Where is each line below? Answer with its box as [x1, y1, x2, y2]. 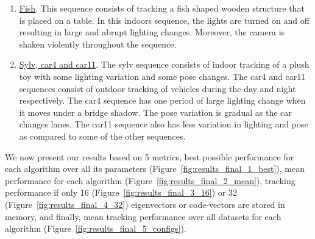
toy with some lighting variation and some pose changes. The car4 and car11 [19, 70, 306, 82]
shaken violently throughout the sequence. [19, 37, 177, 50]
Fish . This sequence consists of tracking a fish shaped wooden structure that [19, 2, 305, 14]
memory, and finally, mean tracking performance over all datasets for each [5, 210, 281, 223]
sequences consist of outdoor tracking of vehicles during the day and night [19, 82, 296, 95]
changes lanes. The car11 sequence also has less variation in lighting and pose [19, 118, 308, 130]
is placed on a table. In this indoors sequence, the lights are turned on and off [19, 13, 310, 26]
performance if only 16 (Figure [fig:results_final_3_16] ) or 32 [5, 186, 237, 199]
